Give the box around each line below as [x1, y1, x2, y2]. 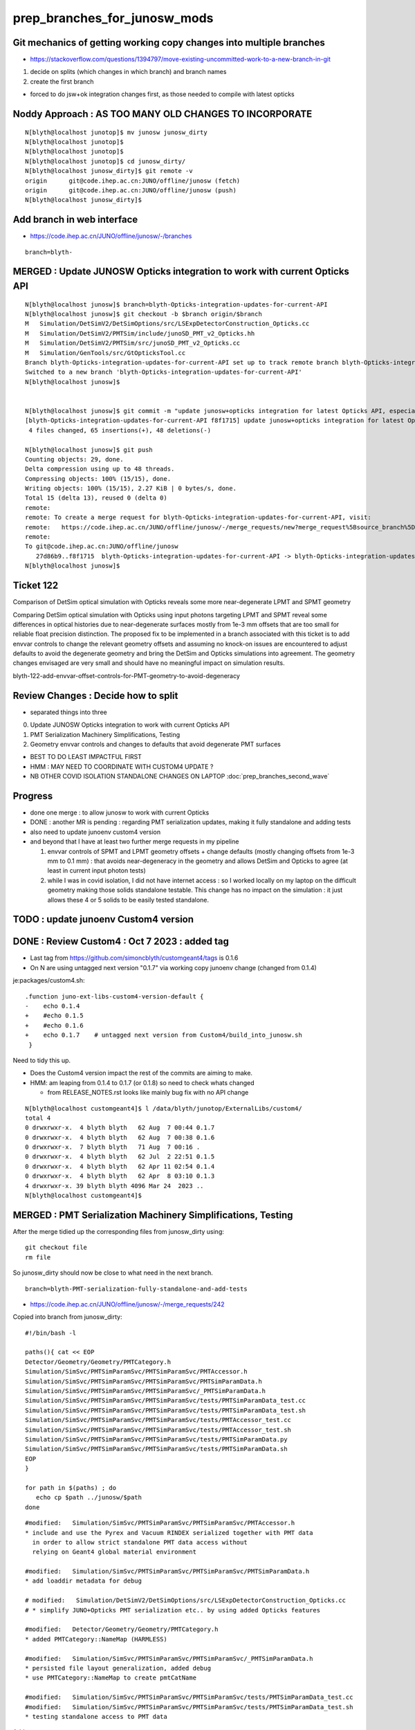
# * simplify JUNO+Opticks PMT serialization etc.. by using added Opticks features [25, 1606, 321, 1614]
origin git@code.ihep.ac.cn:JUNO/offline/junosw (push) [25, 186, 237, 194]
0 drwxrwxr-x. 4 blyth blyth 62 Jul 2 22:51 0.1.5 [25, 1153, 215, 1160]
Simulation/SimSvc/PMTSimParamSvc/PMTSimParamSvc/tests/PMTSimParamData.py [25, 1435, 288, 1443]
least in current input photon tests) [47, 866, 147, 875]
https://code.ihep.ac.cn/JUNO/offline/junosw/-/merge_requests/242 [30, 1300, 225, 1308]
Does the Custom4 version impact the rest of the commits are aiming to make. [30, 1069, 252, 1077]
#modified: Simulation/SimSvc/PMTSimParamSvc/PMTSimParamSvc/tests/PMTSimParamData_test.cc [25, 1693, 353, 1702]
